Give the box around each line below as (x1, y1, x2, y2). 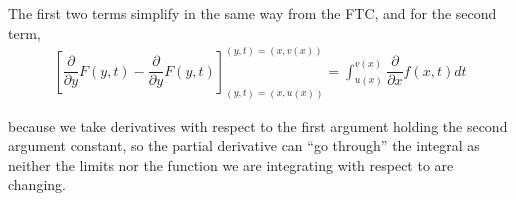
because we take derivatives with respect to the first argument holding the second (8, 115, 508, 136)
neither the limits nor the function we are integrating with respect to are (8, 154, 454, 175)
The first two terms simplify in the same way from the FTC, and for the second (8, 3, 497, 23)
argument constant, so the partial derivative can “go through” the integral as (8, 135, 480, 156)
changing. (8, 174, 66, 195)
